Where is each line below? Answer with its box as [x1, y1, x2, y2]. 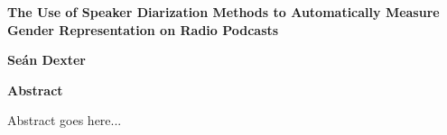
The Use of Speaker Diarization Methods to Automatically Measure [7, 3, 440, 21]
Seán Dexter [7, 50, 86, 69]
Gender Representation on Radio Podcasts [7, 20, 279, 39]
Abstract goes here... [7, 111, 122, 130]
